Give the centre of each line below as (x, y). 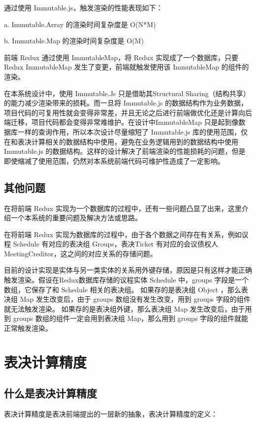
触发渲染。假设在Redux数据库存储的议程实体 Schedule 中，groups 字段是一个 (127, 280)
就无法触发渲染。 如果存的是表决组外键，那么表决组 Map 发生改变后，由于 (125, 308)
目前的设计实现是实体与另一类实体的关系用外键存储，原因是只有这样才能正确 (128, 270)
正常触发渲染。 (28, 328)
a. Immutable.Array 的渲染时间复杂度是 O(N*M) (80, 24)
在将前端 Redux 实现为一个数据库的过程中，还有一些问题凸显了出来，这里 (123, 208)
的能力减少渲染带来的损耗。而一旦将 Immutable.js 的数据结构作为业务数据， (126, 103)
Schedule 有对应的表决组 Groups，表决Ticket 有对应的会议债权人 (115, 244)
